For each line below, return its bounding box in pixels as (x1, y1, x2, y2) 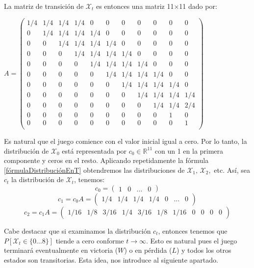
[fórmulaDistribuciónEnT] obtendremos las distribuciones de (4, 164, 185, 175)
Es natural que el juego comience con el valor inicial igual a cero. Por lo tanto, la (4, 136, 247, 146)
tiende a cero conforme (55, 235, 124, 245)
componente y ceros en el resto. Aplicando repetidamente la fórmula (4, 155, 209, 165)
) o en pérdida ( (124, 245, 172, 255)
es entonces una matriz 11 (96, 1, 174, 11)
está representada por (62, 145, 127, 156)
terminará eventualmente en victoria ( (4, 245, 118, 255)
